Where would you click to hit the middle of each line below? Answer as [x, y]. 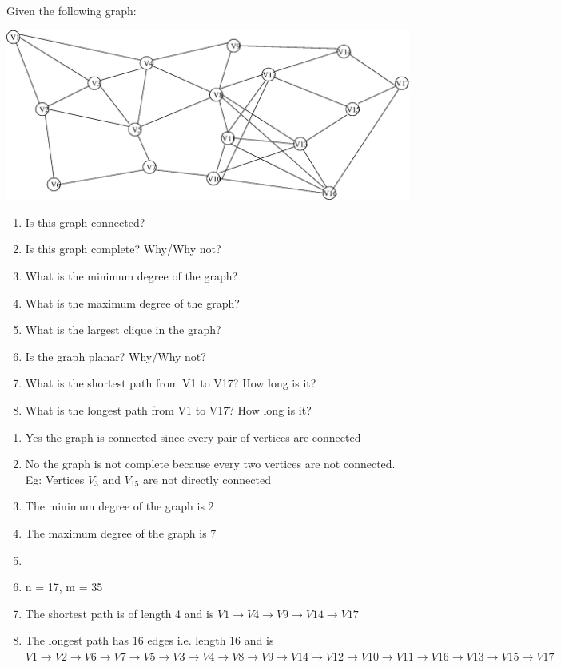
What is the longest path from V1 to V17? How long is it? [168, 409]
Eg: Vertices [55, 479]
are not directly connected [207, 479]
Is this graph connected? [85, 222]
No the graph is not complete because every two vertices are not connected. [210, 464]
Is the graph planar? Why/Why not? [115, 356]
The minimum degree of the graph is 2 [119, 506]
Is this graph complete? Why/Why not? [123, 249]
